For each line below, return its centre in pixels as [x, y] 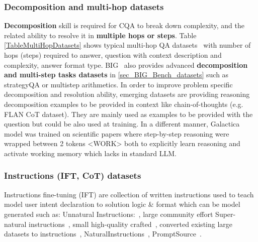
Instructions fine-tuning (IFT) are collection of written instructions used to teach [129, 194]
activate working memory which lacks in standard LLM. [90, 153]
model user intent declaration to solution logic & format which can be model [122, 204]
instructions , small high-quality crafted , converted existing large [131, 224]
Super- [226, 214]
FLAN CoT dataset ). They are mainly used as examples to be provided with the [128, 114]
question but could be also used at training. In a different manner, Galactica [122, 124]
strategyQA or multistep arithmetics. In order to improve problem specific [118, 84]
